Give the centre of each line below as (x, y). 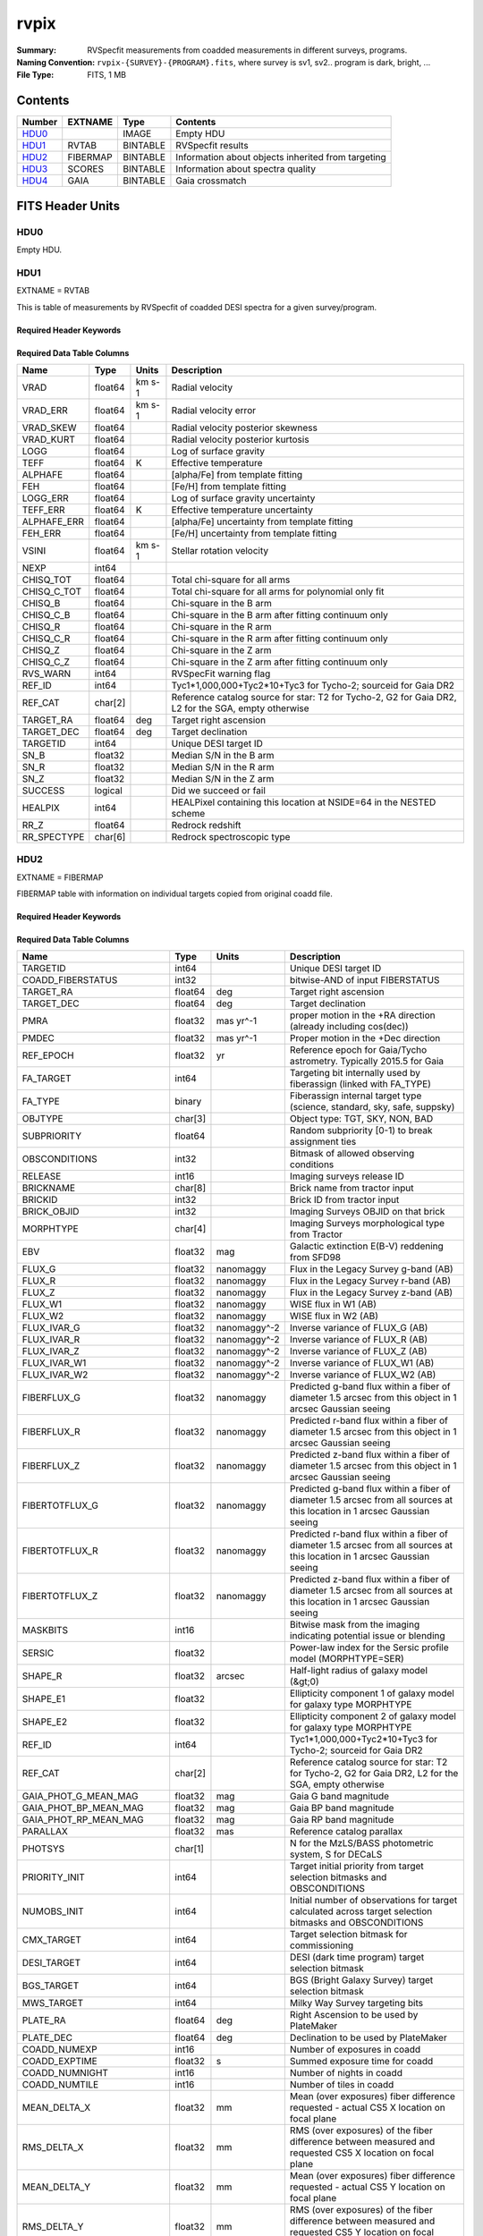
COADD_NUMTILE (60, 2085)
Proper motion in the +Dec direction (365, 1038)
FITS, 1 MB (107, 75)
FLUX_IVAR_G (51, 1328)
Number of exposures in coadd (355, 2050)
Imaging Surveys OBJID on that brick (367, 1212)
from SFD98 (315, 1258)
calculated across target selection (361, 1911)
